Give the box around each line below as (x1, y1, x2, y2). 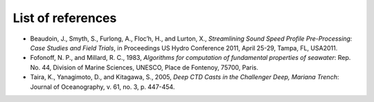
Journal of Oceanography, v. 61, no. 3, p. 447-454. (30, 83, 175, 91)
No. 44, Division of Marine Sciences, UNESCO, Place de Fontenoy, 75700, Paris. (30, 63, 259, 72)
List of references (12, 10, 117, 25)
